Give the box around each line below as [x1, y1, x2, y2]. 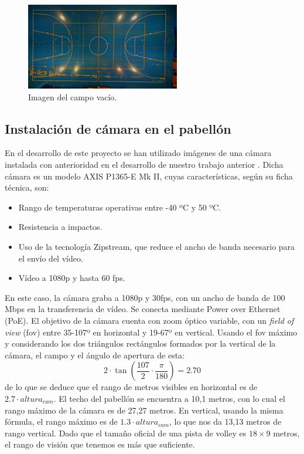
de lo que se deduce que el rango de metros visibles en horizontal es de [5, 381, 258, 393]
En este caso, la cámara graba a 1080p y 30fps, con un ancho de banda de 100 [5, 291, 285, 303]
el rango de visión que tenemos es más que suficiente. [5, 438, 195, 450]
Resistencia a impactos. [18, 221, 103, 233]
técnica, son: [5, 181, 49, 194]
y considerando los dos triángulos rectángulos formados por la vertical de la [5, 337, 276, 350]
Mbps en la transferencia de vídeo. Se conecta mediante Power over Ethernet [5, 303, 281, 315]
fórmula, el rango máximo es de [5, 415, 118, 428]
